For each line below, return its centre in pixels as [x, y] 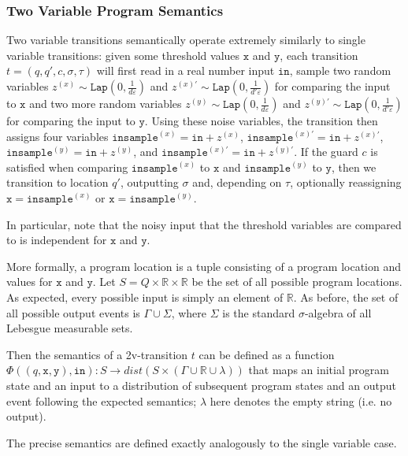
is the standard [259, 312]
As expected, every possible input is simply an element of [145, 297]
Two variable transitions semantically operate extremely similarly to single [186, 40]
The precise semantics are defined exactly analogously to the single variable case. [202, 442]
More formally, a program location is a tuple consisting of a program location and [204, 266]
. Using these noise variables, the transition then [261, 120]
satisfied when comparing [67, 167]
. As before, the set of [346, 297]
